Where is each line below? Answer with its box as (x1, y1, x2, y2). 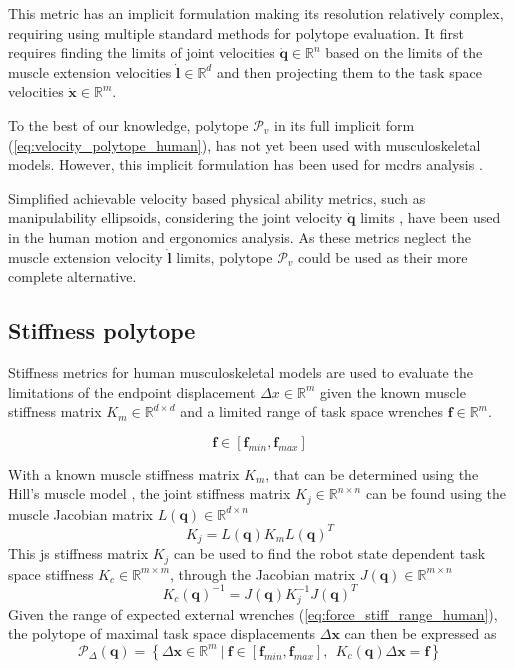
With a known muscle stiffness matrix (8, 463, 240, 484)
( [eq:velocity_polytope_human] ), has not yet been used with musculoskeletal (8, 134, 481, 155)
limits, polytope (176, 246, 273, 267)
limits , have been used (360, 207, 501, 228)
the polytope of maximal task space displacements (8, 623, 316, 644)
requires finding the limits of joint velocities (8, 42, 275, 63)
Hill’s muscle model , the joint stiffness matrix (8, 483, 291, 504)
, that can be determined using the (265, 463, 479, 484)
